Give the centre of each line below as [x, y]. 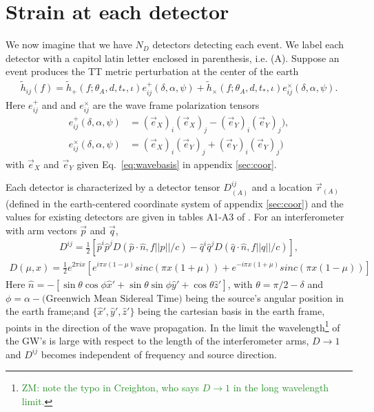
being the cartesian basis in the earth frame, [231, 311]
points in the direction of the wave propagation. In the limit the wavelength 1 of [173, 326]
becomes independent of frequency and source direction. [159, 354]
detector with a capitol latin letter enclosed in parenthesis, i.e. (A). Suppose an [173, 58]
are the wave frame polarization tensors [176, 104]
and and [59, 104]
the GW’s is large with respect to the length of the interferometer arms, [157, 340]
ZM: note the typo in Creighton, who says [111, 388]
